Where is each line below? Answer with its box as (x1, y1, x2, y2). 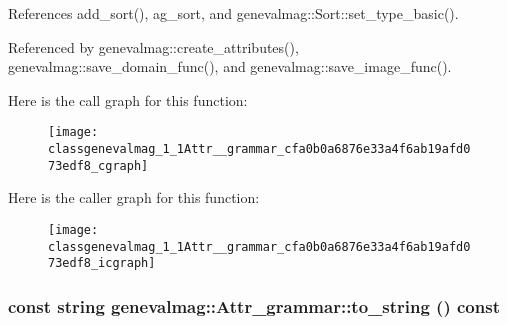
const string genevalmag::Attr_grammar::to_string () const (8, 293, 500, 318)
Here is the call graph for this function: (8, 89, 248, 110)
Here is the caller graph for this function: (8, 187, 260, 208)
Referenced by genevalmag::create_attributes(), (8, 36, 299, 57)
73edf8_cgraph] (48, 158, 149, 173)
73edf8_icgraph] (48, 256, 156, 271)
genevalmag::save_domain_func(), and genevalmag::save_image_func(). (8, 56, 452, 77)
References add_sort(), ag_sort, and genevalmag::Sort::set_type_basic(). (8, 3, 459, 23)
